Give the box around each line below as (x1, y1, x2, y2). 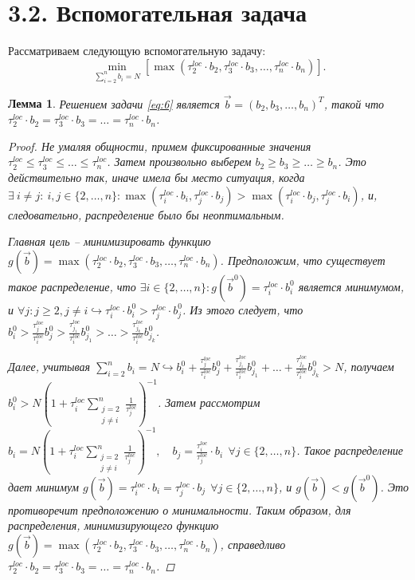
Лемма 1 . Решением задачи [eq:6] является (8, 95, 220, 112)
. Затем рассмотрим (157, 394, 260, 411)
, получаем (343, 358, 394, 375)
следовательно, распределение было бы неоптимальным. (8, 206, 284, 223)
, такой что (323, 95, 385, 112)
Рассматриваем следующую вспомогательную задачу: (8, 42, 266, 59)
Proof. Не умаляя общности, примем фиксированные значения (8, 137, 311, 154)
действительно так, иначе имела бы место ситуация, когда (8, 169, 305, 186)
